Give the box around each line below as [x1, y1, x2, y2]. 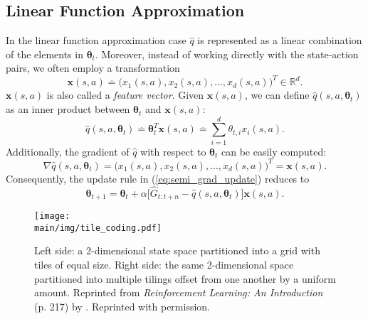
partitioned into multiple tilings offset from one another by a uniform [34, 271, 336, 286]
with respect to [140, 144, 206, 158]
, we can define [244, 87, 310, 102]
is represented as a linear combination [197, 33, 362, 48]
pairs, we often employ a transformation [6, 60, 180, 75]
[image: [34, 211, 70, 222]
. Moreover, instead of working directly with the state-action [95, 46, 359, 61]
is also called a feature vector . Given [46, 87, 204, 102]
